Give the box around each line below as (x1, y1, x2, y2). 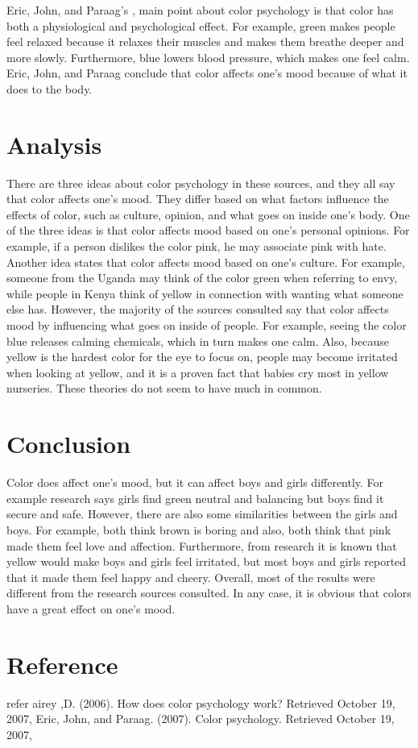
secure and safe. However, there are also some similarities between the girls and (6, 505, 398, 522)
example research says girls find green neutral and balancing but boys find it (6, 489, 384, 506)
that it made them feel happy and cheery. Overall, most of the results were (6, 568, 375, 585)
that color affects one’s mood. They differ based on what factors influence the (6, 190, 389, 207)
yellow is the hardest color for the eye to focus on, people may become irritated (6, 348, 398, 365)
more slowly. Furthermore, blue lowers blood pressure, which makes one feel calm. (6, 48, 410, 65)
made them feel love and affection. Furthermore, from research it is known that (6, 537, 397, 554)
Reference (6, 647, 118, 680)
